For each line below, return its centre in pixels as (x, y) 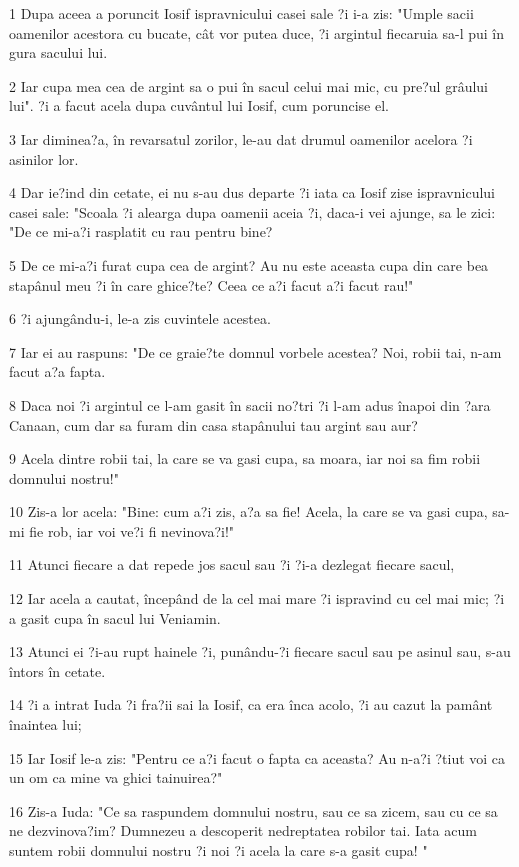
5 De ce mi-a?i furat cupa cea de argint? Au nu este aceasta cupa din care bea (249, 264)
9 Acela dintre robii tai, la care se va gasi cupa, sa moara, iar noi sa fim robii (245, 458)
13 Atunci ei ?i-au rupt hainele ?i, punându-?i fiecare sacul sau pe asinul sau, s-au (260, 651)
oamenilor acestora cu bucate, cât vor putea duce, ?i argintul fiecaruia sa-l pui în (257, 32)
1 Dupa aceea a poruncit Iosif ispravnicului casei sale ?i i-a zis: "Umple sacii (241, 13)
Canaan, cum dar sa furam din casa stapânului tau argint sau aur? (213, 424)
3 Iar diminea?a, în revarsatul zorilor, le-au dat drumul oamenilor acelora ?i (241, 138)
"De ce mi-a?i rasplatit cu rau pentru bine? (141, 231)
